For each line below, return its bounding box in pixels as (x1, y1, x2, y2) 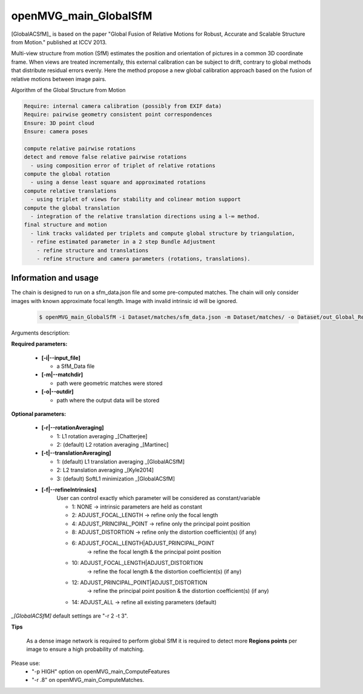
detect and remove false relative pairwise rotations (24, 153, 187, 161)
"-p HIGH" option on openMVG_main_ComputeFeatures (31, 668, 170, 675)
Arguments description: (11, 329, 70, 336)
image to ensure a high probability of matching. (26, 646, 145, 653)
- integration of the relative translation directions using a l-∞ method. (30, 213, 260, 219)
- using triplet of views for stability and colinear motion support (30, 196, 241, 203)
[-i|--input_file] (41, 354, 81, 361)
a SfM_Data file (56, 362, 95, 370)
